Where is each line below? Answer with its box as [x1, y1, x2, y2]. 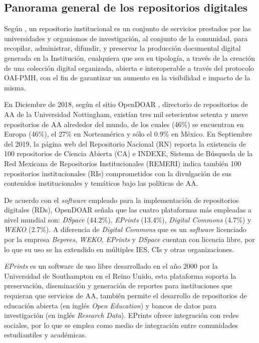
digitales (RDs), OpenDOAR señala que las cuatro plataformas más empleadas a [4, 204, 252, 215]
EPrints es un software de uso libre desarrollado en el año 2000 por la [4, 261, 218, 271]
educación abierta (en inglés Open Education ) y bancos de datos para [4, 300, 217, 310]
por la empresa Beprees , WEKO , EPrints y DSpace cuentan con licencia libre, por [4, 234, 255, 245]
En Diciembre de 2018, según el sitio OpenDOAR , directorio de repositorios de [4, 99, 248, 109]
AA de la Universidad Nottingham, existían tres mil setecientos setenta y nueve [4, 108, 248, 119]
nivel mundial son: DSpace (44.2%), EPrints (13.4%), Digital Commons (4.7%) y [4, 214, 251, 224]
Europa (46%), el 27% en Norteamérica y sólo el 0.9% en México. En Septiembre [4, 129, 252, 139]
